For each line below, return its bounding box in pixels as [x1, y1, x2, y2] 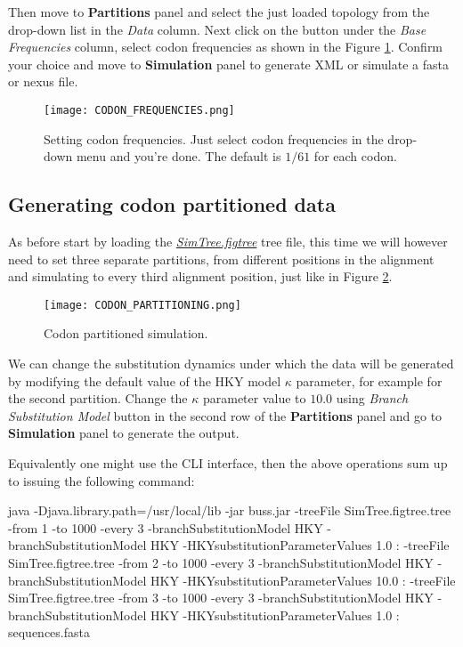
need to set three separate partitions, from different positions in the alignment [8, 249, 435, 268]
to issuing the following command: [8, 471, 195, 489]
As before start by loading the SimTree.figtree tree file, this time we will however [8, 232, 448, 251]
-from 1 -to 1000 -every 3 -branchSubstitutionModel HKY [8, 518, 323, 537]
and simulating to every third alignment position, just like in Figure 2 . [8, 267, 393, 286]
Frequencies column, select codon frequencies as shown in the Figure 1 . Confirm [8, 37, 443, 56]
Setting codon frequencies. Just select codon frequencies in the [44, 129, 384, 148]
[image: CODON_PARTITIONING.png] [44, 298, 241, 311]
